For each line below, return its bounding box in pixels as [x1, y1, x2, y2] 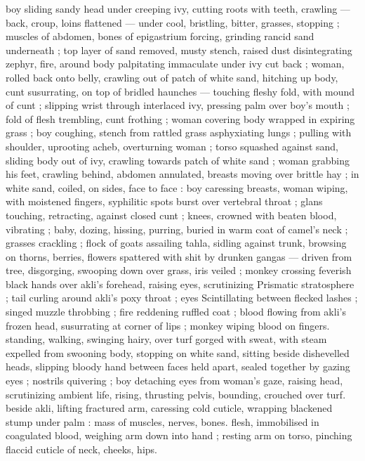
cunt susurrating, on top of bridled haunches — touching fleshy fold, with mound [6, 84, 355, 98]
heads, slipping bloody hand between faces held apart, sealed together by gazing [6, 359, 350, 374]
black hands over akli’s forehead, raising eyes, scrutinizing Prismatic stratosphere [6, 276, 354, 291]
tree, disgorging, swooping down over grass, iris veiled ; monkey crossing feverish [6, 263, 352, 278]
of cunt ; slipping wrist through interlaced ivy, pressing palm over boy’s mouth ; [6, 98, 350, 112]
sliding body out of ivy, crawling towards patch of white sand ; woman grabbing [6, 152, 350, 167]
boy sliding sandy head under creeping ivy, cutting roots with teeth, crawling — [6, 1, 350, 15]
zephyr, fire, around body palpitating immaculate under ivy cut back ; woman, [6, 56, 345, 71]
